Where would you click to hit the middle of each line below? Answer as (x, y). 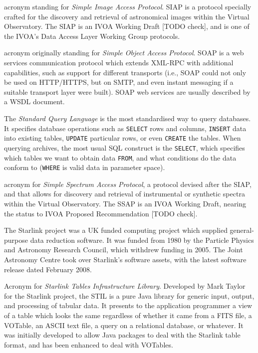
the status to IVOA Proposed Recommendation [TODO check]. (101, 213)
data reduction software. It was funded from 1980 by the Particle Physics (142, 240)
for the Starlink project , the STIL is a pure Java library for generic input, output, (129, 295)
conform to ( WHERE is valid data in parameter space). (85, 167)
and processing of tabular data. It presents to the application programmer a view (128, 305)
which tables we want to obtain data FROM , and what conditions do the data (120, 157)
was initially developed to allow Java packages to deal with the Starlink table (122, 335)
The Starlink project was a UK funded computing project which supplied (116, 230)
